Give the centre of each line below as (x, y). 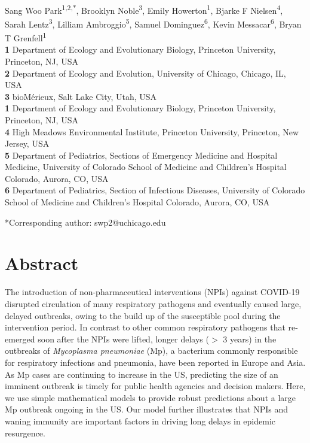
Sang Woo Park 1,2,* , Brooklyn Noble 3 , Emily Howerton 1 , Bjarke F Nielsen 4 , (144, 9)
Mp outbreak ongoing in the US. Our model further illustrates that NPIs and (146, 409)
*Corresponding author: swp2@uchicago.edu (85, 222)
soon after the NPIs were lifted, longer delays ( (123, 339)
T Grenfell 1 (26, 37)
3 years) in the (250, 339)
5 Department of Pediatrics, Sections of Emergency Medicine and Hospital (141, 155)
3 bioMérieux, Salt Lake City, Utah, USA (81, 96)
